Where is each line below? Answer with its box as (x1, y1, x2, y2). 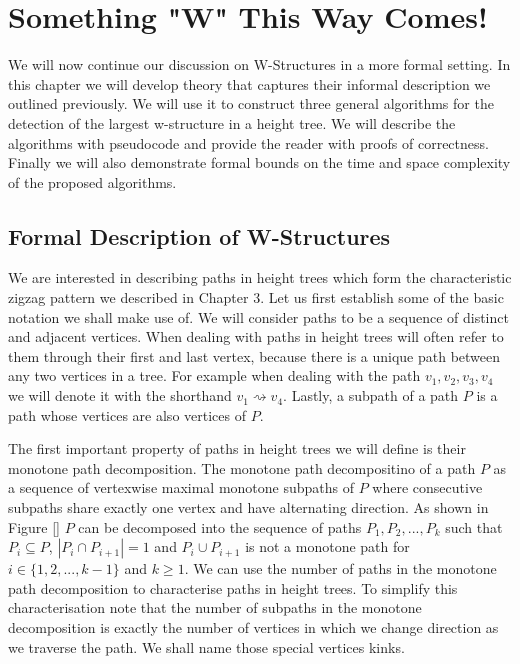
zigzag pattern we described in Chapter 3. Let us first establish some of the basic (8, 287, 504, 308)
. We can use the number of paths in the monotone (184, 558, 497, 579)
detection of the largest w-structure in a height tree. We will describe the (8, 112, 456, 133)
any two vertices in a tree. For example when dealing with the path (8, 365, 421, 386)
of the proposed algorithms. (8, 171, 177, 192)
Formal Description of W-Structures (8, 220, 391, 251)
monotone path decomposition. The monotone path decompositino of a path (8, 457, 476, 478)
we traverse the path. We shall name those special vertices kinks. (8, 636, 405, 657)
